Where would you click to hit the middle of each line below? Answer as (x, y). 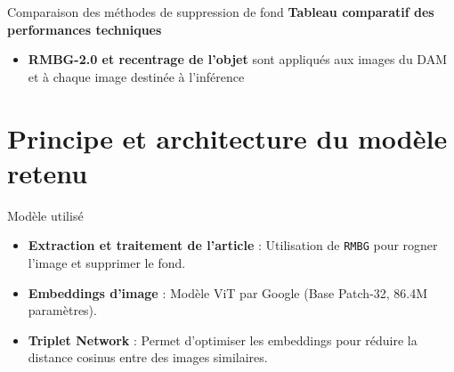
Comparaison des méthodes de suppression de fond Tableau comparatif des (221, 12)
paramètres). (62, 310)
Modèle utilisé (45, 215)
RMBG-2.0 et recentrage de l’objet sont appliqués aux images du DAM (237, 59)
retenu (48, 172)
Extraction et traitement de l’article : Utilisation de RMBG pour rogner (233, 245)
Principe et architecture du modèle (227, 137)
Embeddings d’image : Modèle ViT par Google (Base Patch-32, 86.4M (228, 292)
